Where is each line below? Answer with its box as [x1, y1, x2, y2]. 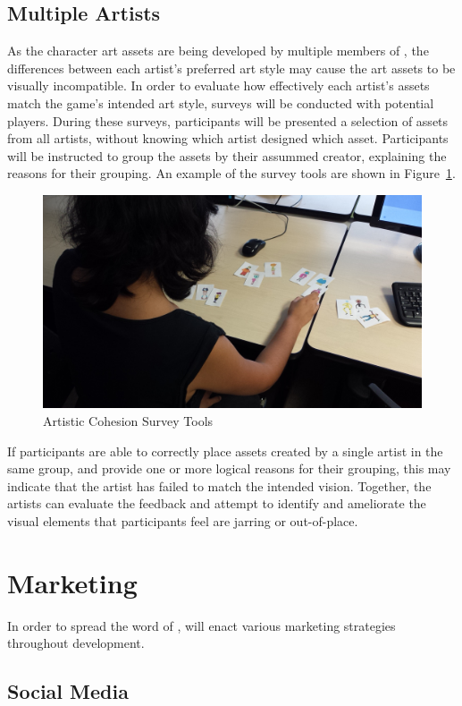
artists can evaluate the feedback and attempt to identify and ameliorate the [7, 494, 426, 513]
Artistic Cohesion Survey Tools [43, 412, 214, 430]
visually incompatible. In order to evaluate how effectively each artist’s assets [7, 76, 430, 95]
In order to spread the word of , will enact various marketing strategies [7, 616, 396, 634]
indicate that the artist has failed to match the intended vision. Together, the [7, 476, 432, 495]
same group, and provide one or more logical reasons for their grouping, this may [7, 459, 451, 478]
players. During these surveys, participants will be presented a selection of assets [7, 111, 449, 130]
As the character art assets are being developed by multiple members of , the [7, 41, 429, 60]
